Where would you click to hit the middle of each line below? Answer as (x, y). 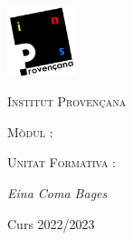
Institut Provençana (67, 101)
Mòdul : (30, 131)
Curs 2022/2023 (51, 223)
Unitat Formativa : (62, 162)
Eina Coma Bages (57, 192)
